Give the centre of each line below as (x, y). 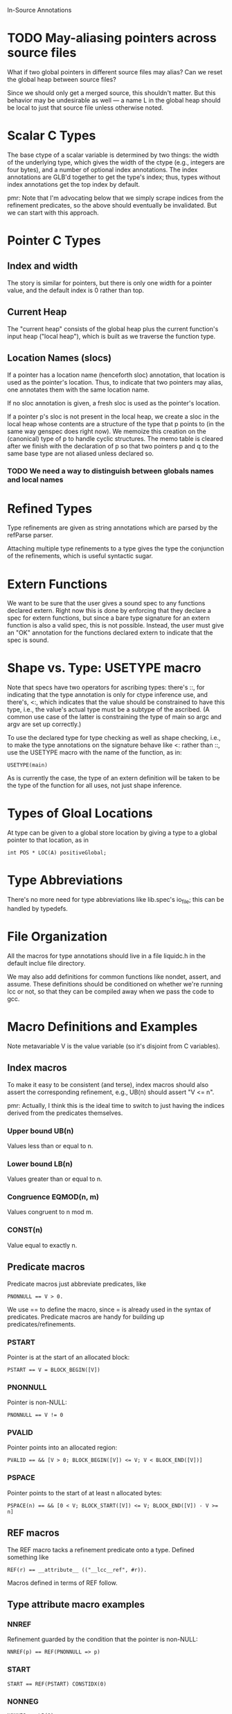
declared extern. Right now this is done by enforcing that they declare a (109, 611)
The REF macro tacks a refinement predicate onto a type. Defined (101, 1549)
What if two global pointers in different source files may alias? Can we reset (115, 72)
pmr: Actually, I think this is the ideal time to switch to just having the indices (116, 1105)
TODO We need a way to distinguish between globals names (110, 471)
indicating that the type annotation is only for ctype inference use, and (107, 695)
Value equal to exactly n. (42, 1245)
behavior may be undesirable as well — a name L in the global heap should (114, 100)
